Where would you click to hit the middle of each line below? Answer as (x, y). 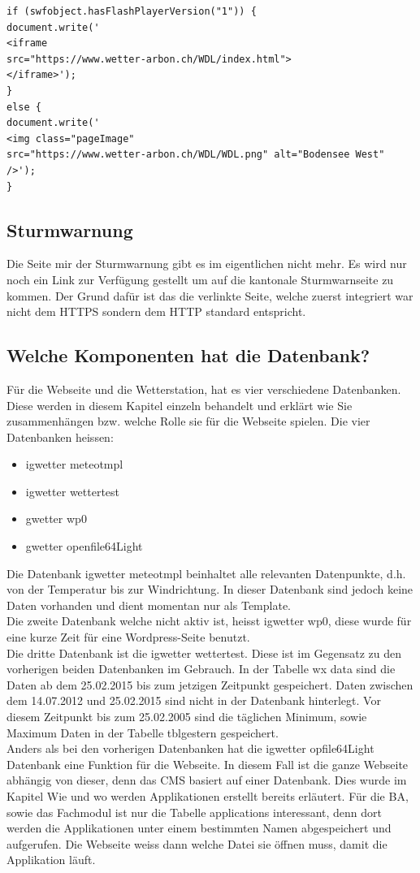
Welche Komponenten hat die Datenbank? (188, 355)
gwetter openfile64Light (84, 546)
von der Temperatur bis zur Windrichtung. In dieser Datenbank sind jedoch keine (210, 589)
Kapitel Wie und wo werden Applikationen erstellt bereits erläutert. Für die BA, (208, 795)
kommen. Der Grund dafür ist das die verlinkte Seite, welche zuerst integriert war (210, 295)
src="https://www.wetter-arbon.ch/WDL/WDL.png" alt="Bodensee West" (196, 155)
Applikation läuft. (51, 860)
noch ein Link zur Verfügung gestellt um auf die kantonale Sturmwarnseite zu (200, 279)
